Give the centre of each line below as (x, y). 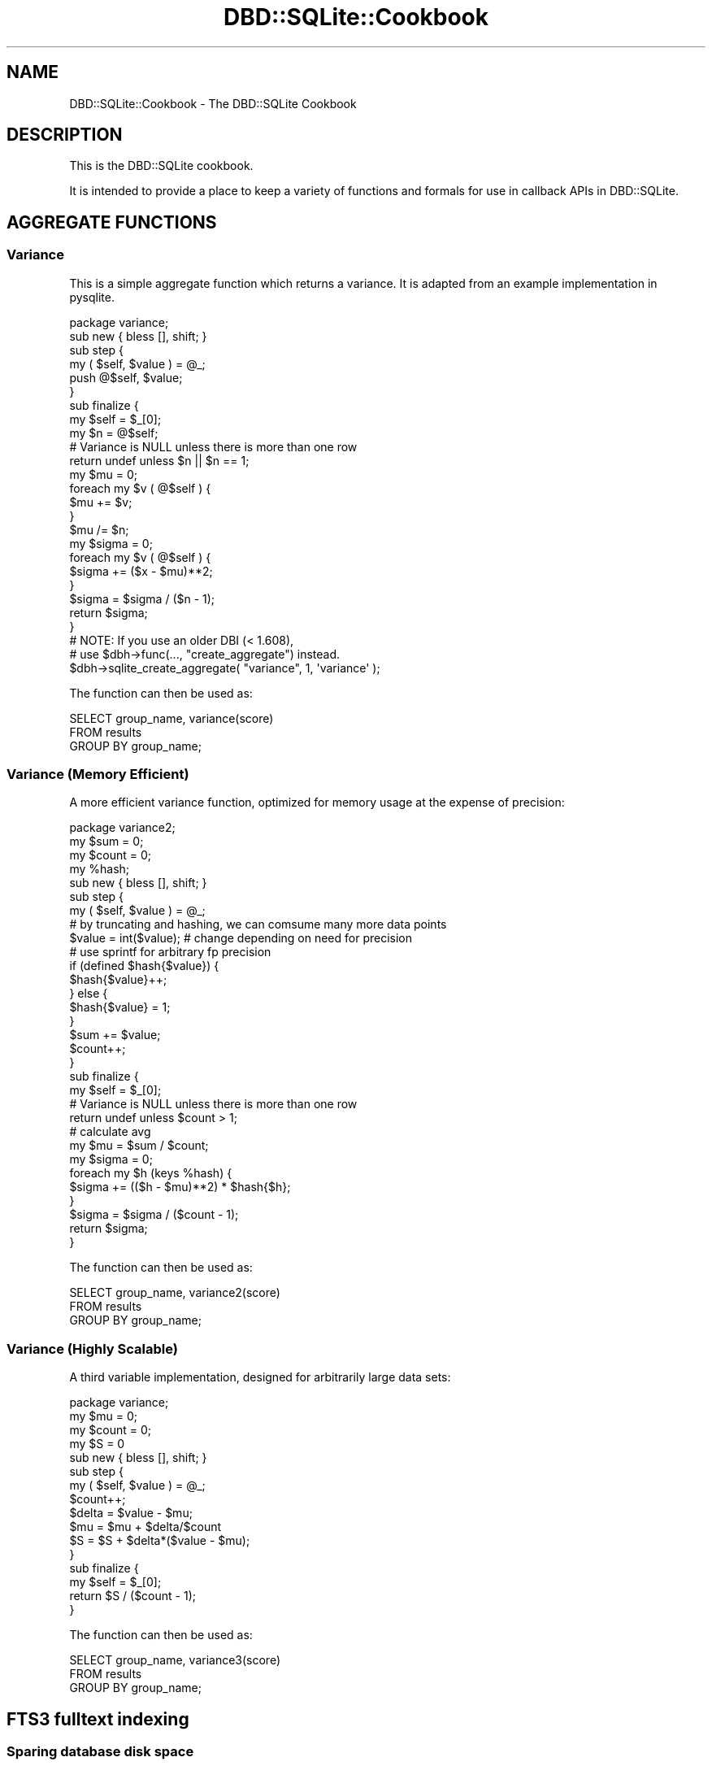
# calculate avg (110, 1132)
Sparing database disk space (100, 1751)
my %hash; (100, 869)
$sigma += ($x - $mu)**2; (141, 571)
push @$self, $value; (126, 377)
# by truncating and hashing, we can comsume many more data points (258, 924)
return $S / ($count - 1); (132, 1596)
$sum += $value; (115, 1035)
